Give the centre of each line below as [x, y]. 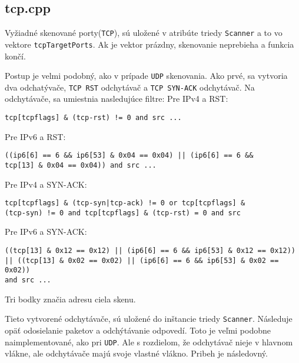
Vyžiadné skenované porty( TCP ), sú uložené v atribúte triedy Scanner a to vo [144, 33]
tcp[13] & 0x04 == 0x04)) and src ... [81, 165]
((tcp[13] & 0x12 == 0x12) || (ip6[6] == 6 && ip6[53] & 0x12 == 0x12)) [150, 251]
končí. [15, 56]
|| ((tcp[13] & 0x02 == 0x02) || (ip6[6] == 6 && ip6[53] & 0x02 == [142, 260]
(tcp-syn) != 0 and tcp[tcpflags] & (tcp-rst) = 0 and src [123, 213]
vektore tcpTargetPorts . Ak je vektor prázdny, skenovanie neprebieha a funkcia [149, 44]
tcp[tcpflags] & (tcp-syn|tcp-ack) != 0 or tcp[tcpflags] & [125, 203]
